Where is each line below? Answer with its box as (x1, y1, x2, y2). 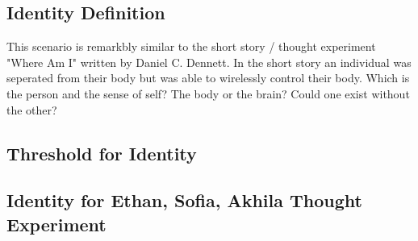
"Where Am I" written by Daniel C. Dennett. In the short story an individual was (6, 53, 412, 70)
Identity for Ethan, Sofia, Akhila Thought (6, 188, 362, 213)
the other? (6, 101, 57, 118)
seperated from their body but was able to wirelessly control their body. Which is (6, 69, 410, 86)
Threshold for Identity (6, 140, 197, 165)
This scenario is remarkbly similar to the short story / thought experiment (6, 38, 376, 55)
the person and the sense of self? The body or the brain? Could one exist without (6, 85, 410, 102)
